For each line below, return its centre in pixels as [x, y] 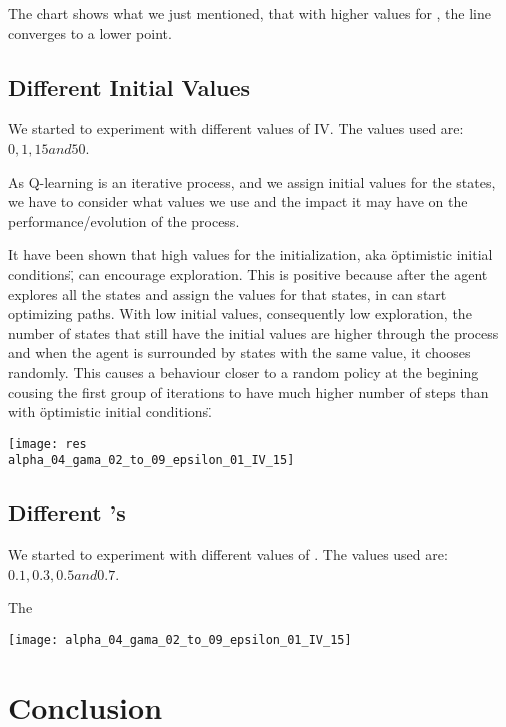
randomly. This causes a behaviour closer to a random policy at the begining [243, 371]
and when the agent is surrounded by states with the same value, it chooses [239, 352]
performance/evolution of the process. [124, 220]
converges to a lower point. [90, 32]
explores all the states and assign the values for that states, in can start [227, 293]
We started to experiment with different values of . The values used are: [228, 554]
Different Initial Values [129, 86]
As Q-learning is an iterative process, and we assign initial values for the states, [252, 181]
